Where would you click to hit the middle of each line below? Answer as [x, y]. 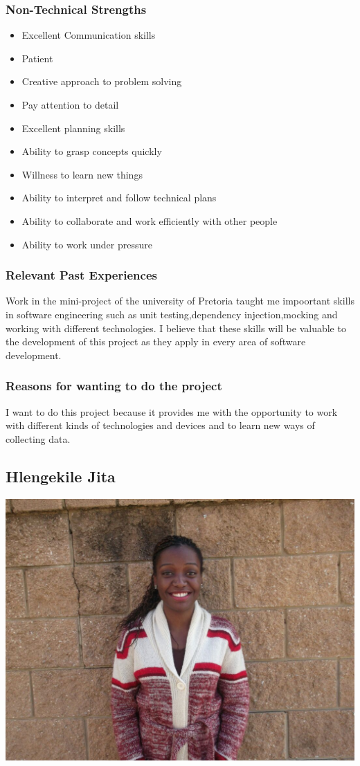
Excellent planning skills [73, 128]
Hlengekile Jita [61, 476]
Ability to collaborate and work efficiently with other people [150, 220]
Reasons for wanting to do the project [114, 386]
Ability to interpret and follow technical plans [119, 198]
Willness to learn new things [82, 174]
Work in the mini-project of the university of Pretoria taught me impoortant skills [180, 301]
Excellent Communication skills [89, 35]
